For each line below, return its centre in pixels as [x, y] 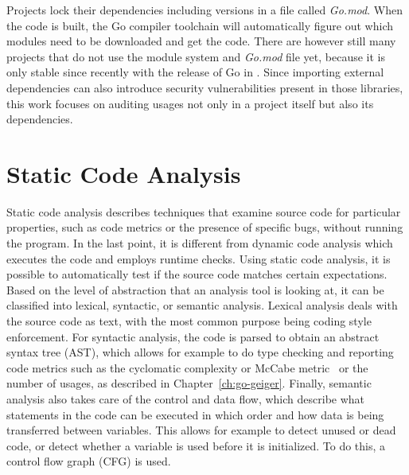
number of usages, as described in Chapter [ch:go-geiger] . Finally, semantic [189, 383]
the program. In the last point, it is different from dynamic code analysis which [200, 243]
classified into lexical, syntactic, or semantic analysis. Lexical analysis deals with [202, 305]
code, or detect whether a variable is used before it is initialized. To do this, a [196, 445]
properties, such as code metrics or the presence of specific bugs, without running [205, 227]
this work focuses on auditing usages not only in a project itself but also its [190, 103]
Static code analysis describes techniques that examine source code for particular [204, 211]
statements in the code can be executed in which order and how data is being [195, 414]
